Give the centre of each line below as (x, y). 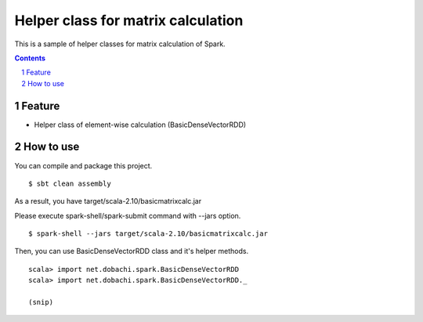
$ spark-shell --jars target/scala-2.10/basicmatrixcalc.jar (148, 234)
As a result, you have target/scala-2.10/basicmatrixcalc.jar (108, 201)
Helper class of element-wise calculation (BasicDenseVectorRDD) (140, 125)
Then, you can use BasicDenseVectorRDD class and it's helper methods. (132, 251)
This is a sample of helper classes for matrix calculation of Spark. (120, 44)
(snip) (41, 302)
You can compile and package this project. (83, 165)
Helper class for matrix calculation (129, 20)
